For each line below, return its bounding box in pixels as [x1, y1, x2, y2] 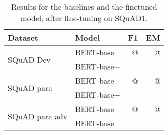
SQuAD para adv [8, 110, 67, 122]
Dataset [8, 32, 39, 43]
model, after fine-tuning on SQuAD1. [21, 12, 148, 23]
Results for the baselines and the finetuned [11, 1, 157, 12]
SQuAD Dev [8, 53, 51, 65]
